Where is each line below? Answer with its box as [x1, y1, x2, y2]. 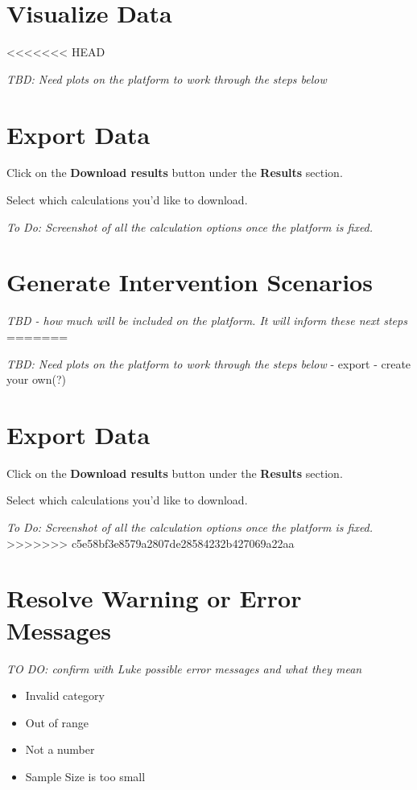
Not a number [25, 741, 95, 758]
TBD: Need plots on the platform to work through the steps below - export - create [6, 355, 411, 372]
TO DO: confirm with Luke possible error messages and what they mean [6, 660, 362, 677]
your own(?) [6, 371, 66, 388]
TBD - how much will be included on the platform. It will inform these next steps [6, 312, 407, 329]
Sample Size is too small [25, 767, 146, 784]
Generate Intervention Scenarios [6, 265, 373, 298]
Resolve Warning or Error [6, 582, 302, 615]
